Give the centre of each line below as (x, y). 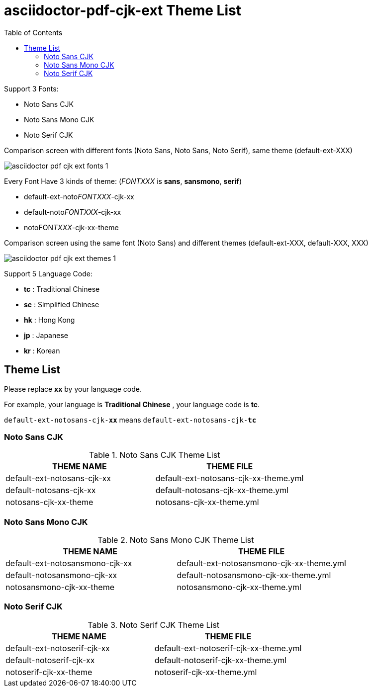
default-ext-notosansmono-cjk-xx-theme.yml (261, 563)
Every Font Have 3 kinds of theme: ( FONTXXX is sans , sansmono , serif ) (123, 181)
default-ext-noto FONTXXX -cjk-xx (79, 196)
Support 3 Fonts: (31, 88)
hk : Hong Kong (49, 320)
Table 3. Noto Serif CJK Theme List (154, 625)
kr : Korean (42, 350)
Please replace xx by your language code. (73, 389)
